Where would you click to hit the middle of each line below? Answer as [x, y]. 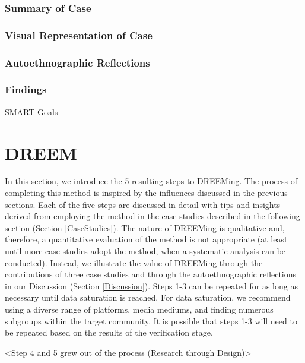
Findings [26, 89]
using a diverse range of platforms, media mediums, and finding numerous [139, 309]
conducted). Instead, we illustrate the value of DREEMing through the [134, 262]
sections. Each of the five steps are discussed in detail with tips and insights [143, 204]
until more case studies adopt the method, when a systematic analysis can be [145, 251]
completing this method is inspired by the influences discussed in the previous [146, 193]
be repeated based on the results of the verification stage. [109, 332]
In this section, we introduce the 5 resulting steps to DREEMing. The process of [151, 181]
